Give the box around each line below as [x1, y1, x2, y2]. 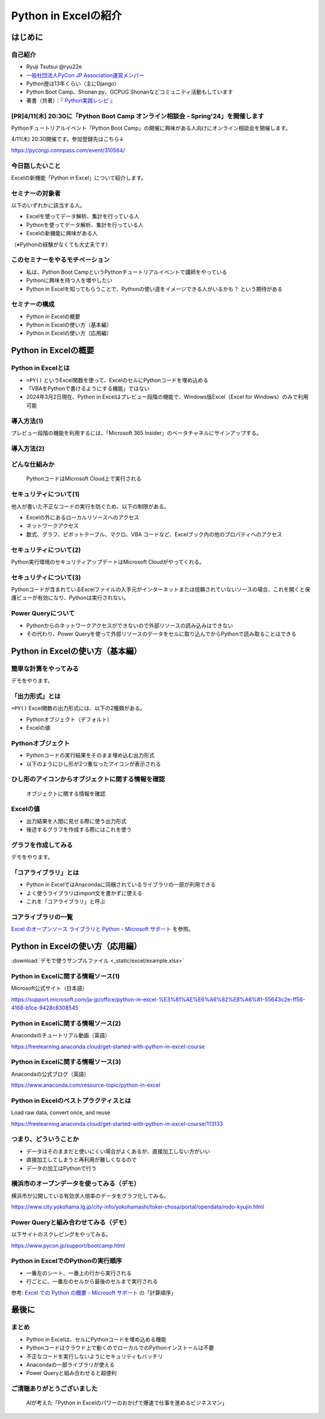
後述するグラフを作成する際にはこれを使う [26, 826, 132, 833]
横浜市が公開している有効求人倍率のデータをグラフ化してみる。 [11, 1192, 170, 1199]
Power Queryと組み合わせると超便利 [26, 1370, 117, 1377]
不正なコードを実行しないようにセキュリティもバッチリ [26, 1353, 163, 1360]
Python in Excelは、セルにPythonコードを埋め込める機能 [26, 1336, 167, 1343]
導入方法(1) [11, 417, 43, 425]
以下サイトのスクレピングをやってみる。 [11, 1231, 111, 1238]
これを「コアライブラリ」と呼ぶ [26, 898, 105, 905]
